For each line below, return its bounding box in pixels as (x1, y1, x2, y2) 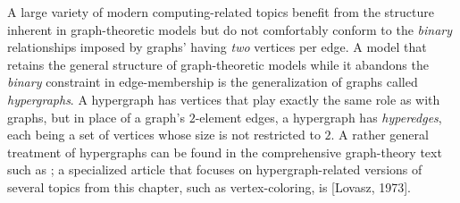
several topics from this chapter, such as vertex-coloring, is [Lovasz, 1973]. (7, 177, 411, 196)
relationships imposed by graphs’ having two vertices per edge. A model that (7, 38, 427, 56)
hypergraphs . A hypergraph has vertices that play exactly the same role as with (7, 89, 440, 108)
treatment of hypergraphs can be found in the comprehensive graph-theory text (7, 142, 442, 161)
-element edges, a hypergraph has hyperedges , (195, 107, 442, 126)
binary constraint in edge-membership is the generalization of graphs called (7, 72, 418, 91)
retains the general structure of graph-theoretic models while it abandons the (7, 55, 429, 73)
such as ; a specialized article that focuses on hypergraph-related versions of (7, 160, 422, 179)
